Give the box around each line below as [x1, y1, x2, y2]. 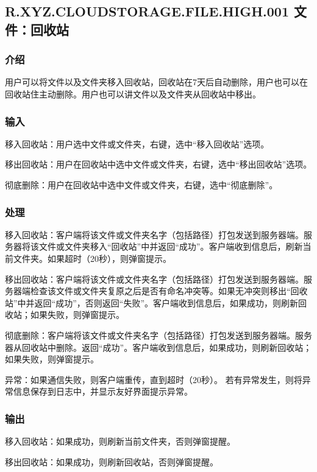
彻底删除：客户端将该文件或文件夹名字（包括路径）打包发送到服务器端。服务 [5, 328, 312, 341]
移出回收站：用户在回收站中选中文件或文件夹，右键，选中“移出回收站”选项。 [5, 158, 312, 171]
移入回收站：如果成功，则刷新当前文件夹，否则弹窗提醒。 [5, 435, 235, 448]
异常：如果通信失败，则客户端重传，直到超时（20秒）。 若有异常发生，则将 [5, 373, 302, 386]
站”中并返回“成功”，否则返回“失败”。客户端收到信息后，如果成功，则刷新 [5, 296, 299, 309]
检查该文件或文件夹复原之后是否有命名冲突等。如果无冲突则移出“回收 [30, 284, 308, 297]
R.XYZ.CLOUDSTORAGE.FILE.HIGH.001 [5, 2, 289, 21]
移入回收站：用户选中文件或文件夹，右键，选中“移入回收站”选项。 [5, 137, 269, 150]
